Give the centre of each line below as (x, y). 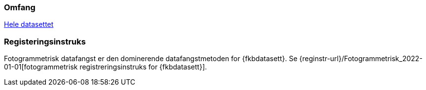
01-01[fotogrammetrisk (41, 67)
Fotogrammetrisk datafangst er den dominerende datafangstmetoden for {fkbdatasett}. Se (151, 59)
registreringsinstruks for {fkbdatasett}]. (143, 67)
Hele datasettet (29, 24)
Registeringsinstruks (45, 41)
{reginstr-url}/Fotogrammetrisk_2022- (361, 59)
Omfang (20, 7)
